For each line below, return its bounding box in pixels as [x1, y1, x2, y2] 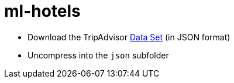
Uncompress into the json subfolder [27, 50, 169, 60]
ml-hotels [4, 1, 81, 21]
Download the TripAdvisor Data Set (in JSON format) [27, 32, 230, 42]
